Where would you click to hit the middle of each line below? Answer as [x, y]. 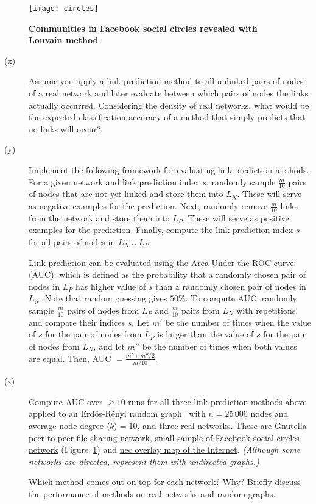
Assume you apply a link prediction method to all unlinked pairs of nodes [166, 81]
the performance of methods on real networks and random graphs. [152, 493]
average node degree [66, 426]
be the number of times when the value [238, 322]
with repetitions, [267, 310]
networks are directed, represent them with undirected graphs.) [144, 461]
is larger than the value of [205, 334]
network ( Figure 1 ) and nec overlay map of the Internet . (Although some [165, 449]
